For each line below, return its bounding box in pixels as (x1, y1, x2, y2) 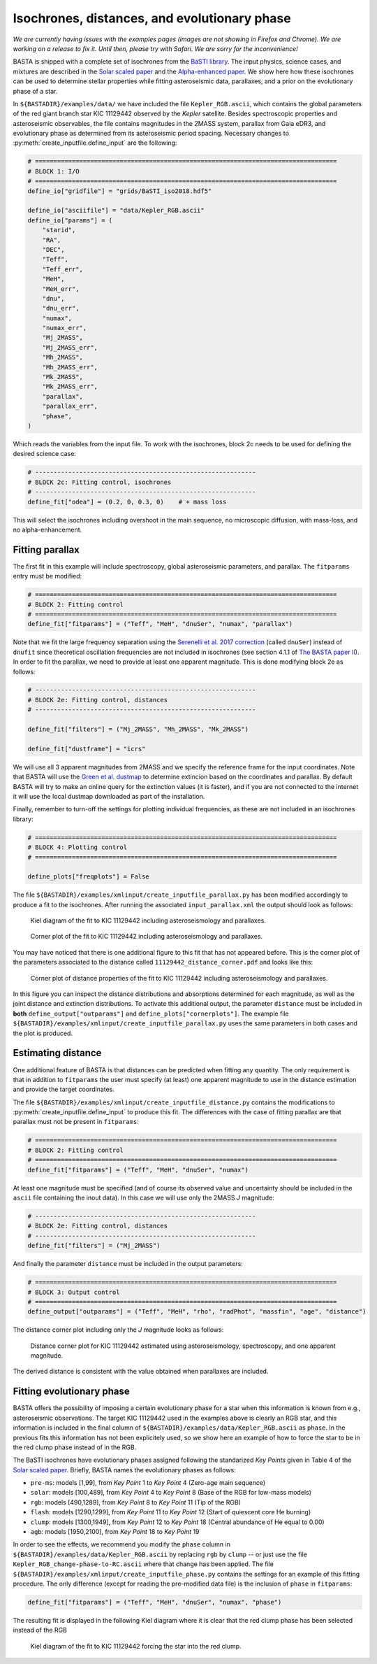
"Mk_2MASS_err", (42, 383, 98, 391)
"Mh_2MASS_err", (42, 363, 98, 371)
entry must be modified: (13, 572, 82, 581)
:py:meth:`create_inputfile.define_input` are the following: (13, 138, 177, 147)
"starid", (42, 226, 76, 234)
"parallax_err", (42, 402, 98, 411)
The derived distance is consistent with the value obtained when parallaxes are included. (13, 1367, 269, 1376)
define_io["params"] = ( (27, 216, 113, 224)
